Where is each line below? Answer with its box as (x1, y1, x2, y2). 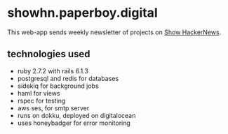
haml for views (17, 89, 60, 97)
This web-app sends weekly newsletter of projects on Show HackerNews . (7, 28, 222, 36)
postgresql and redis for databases (17, 74, 119, 82)
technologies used (7, 48, 90, 60)
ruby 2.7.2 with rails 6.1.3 (17, 66, 89, 75)
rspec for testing (17, 96, 66, 105)
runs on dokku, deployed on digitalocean (17, 111, 136, 119)
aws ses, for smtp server (17, 103, 90, 112)
